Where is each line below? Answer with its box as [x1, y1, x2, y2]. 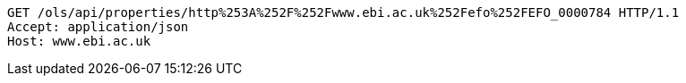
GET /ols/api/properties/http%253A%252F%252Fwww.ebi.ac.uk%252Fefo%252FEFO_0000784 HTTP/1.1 [7, 5, 680, 20]
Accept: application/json [7, 20, 189, 34]
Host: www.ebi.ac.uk [7, 34, 151, 48]
